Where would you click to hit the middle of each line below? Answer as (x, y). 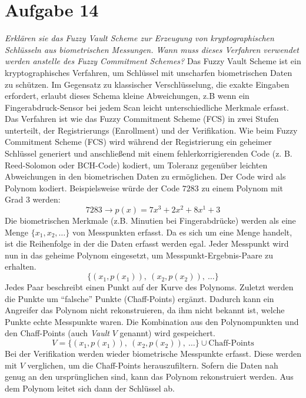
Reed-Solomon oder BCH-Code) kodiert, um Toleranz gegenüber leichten (136, 165)
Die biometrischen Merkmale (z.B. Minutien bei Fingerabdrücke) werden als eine (150, 220)
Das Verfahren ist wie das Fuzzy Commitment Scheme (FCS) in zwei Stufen (142, 119)
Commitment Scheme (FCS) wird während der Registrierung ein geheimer (138, 142)
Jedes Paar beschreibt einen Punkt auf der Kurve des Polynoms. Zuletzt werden (149, 287)
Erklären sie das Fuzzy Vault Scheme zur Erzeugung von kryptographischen (139, 38)
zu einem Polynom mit (242, 188)
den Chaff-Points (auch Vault (57, 333)
